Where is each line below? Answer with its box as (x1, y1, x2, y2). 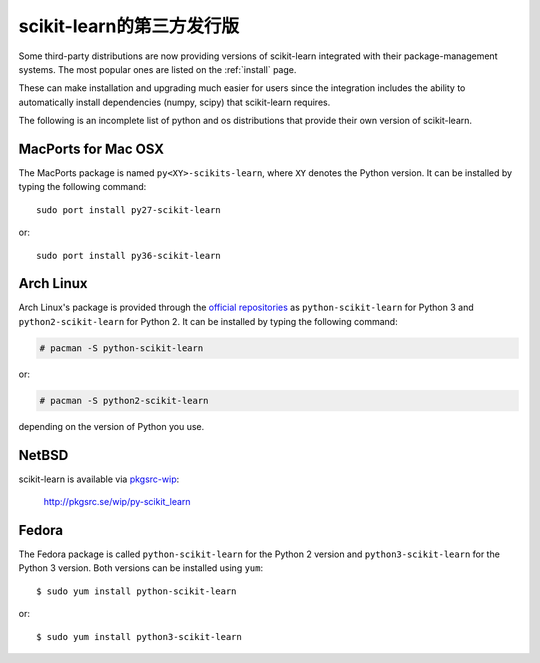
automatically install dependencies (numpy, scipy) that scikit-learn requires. (18, 96, 331, 108)
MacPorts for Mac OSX (18, 140, 165, 157)
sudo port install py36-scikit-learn (36, 250, 222, 261)
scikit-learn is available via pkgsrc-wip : (18, 473, 180, 485)
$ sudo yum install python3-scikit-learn (36, 631, 242, 642)
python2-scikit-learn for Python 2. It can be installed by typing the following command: (18, 315, 399, 327)
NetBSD (18, 446, 69, 464)
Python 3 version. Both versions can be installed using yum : (18, 562, 264, 574)
